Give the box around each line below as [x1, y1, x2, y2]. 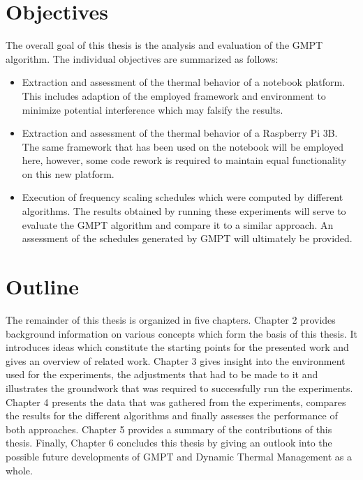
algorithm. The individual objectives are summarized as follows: [6, 51, 279, 66]
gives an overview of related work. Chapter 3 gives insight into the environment [6, 353, 346, 368]
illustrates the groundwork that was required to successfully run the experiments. [6, 380, 353, 395]
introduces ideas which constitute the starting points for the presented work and [6, 340, 349, 354]
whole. [6, 463, 33, 477]
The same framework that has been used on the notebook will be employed [22, 139, 344, 153]
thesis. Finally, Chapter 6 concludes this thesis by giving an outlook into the [6, 435, 332, 450]
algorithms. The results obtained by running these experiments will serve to [22, 204, 346, 218]
